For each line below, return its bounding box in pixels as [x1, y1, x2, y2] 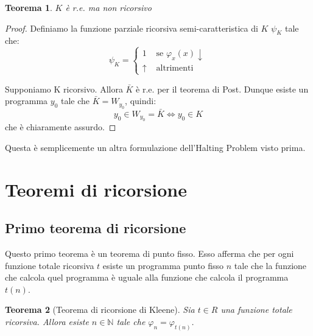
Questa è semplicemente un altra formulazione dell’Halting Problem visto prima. [5, 141, 306, 153]
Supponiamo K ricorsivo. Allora [5, 82, 123, 95]
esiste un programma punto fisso [102, 259, 224, 271]
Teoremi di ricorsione [5, 177, 187, 201]
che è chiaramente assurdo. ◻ [5, 121, 116, 133]
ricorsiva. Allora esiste [5, 315, 89, 327]
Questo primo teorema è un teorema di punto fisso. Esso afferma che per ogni [5, 247, 294, 259]
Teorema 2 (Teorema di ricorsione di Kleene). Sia [5, 303, 195, 316]
